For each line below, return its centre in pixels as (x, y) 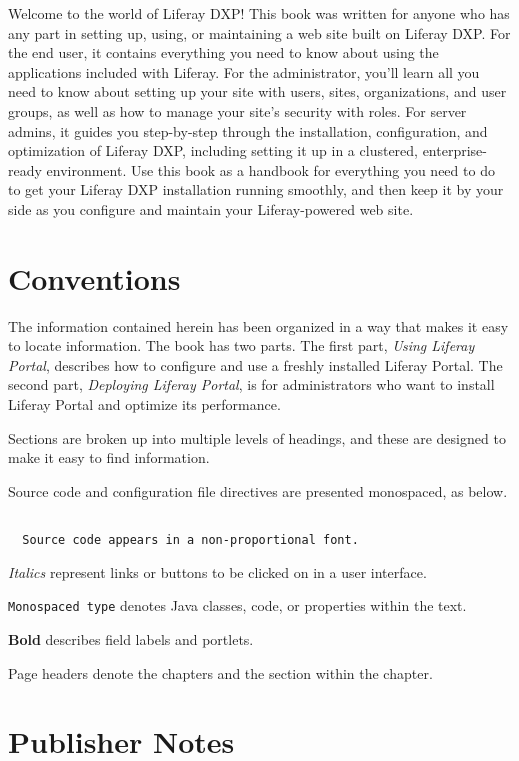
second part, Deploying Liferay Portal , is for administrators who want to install (251, 384)
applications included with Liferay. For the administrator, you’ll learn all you (244, 71)
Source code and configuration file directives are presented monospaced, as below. (258, 490)
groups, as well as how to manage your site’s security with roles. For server (237, 110)
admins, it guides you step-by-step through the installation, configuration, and (248, 130)
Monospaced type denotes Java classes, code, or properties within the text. (237, 605)
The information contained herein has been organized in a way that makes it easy (258, 325)
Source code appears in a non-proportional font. (190, 540)
